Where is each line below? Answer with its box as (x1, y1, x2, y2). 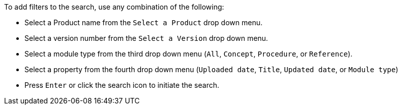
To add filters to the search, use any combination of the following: (4, 3, 224, 11)
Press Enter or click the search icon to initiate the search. (24, 81, 219, 89)
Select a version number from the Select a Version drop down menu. (24, 34, 268, 42)
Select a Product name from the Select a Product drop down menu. (24, 18, 263, 27)
